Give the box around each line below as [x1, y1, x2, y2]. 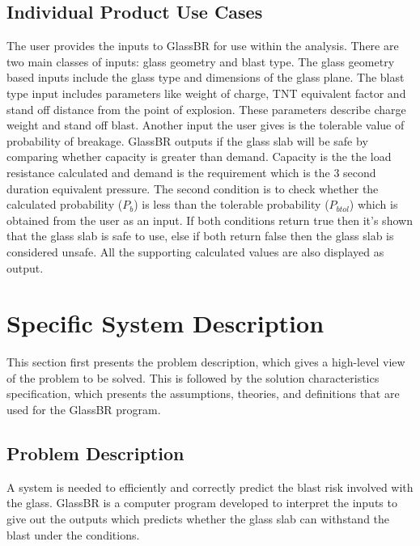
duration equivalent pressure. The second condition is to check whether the [6, 180, 379, 197]
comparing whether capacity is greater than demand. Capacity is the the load [6, 148, 392, 165]
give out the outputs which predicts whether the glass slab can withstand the [6, 510, 390, 527]
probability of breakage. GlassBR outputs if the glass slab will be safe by [6, 132, 368, 149]
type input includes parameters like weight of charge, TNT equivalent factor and [6, 84, 406, 101]
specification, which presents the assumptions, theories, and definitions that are [6, 385, 400, 402]
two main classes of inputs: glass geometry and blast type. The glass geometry [6, 53, 395, 70]
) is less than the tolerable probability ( [134, 196, 329, 213]
